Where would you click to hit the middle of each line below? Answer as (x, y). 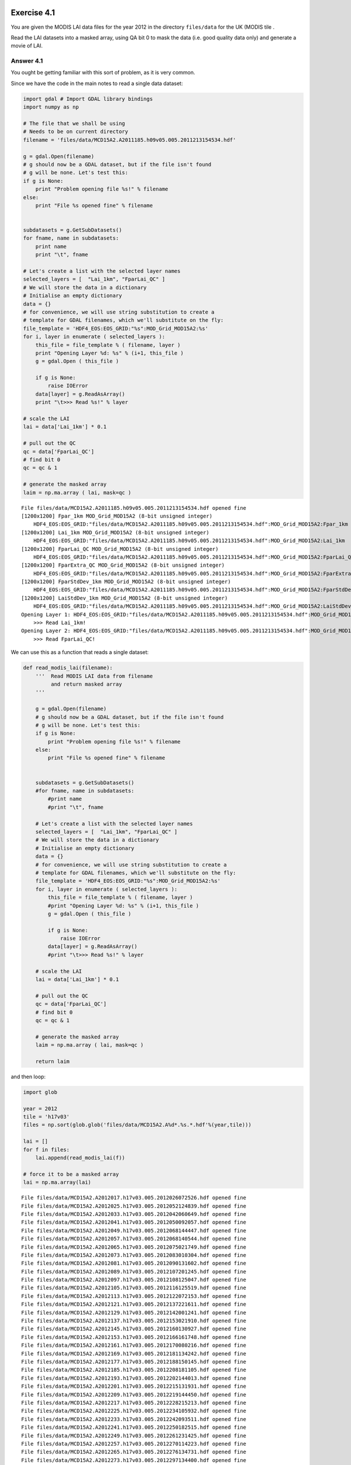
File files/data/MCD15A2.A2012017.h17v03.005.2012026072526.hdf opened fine (134, 1198)
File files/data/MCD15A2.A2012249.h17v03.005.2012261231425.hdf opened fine (134, 1435)
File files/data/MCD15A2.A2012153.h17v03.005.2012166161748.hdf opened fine (134, 1337)
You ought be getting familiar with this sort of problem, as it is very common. (103, 73)
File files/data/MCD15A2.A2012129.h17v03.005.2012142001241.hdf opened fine (134, 1312)
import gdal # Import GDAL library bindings (88, 99)
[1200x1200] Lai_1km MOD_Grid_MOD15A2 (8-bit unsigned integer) (116, 532)
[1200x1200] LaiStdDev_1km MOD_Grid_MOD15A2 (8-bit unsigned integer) (125, 598)
